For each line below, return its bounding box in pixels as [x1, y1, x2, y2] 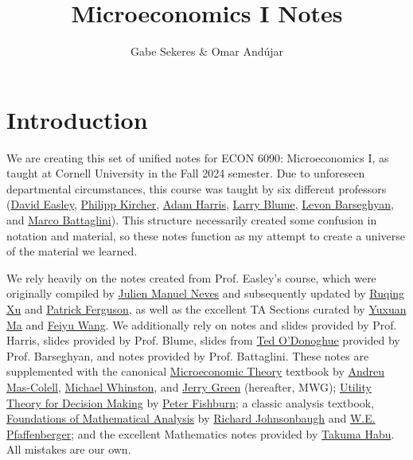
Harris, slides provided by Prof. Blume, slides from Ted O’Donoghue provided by [6, 332, 400, 349]
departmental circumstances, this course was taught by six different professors [6, 180, 387, 197]
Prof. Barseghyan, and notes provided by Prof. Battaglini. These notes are [6, 347, 369, 364]
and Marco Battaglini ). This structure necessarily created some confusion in [6, 212, 377, 228]
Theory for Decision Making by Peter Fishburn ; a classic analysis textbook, [6, 394, 375, 411]
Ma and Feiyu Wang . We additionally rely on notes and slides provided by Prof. [6, 316, 397, 333]
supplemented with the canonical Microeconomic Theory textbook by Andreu [6, 363, 385, 380]
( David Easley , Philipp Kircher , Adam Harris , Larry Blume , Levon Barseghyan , [6, 196, 394, 212]
